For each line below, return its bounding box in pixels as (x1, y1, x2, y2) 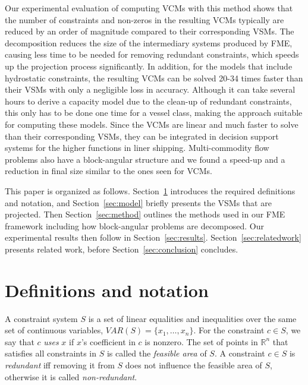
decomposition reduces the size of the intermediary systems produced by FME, (5, 36, 293, 49)
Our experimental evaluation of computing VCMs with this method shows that (5, 2, 293, 14)
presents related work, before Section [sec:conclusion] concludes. (5, 242, 238, 255)
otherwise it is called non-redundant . (5, 370, 137, 383)
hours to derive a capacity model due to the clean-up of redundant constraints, (5, 94, 292, 107)
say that (5, 335, 34, 348)
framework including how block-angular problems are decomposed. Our (5, 219, 264, 232)
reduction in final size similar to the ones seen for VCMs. (5, 165, 212, 177)
